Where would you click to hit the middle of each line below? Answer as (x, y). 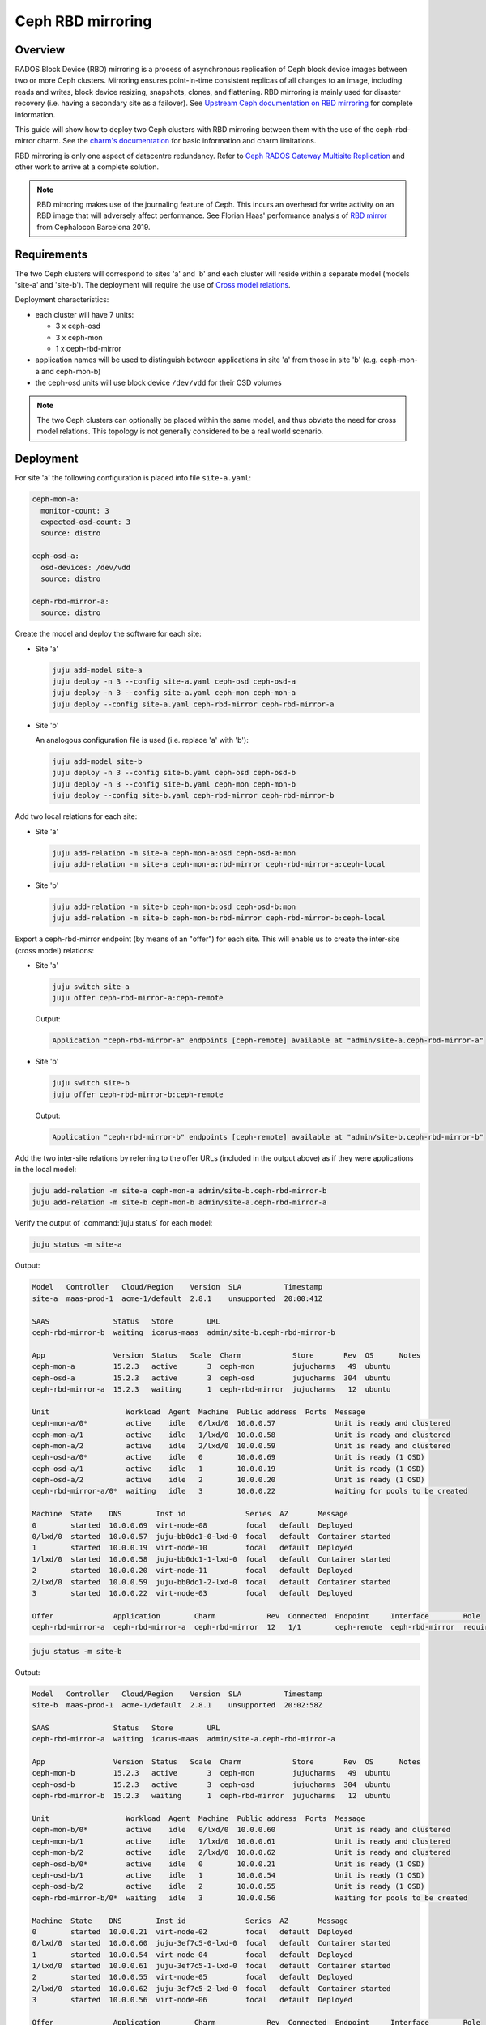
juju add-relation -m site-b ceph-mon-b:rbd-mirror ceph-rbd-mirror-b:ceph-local (219, 918)
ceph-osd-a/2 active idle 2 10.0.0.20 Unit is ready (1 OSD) (228, 1480)
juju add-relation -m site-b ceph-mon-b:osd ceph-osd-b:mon (174, 906)
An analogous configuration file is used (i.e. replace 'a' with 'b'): (142, 740)
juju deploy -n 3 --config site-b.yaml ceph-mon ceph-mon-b (174, 784)
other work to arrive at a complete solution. (87, 167)
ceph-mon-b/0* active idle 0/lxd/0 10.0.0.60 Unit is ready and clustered (241, 1830)
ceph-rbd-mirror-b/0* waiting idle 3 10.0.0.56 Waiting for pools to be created (250, 1898)
